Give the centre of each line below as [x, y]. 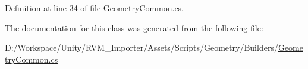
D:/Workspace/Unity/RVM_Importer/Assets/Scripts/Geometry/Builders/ [142, 47]
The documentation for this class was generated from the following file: [134, 27]
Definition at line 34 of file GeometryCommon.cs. [95, 8]
